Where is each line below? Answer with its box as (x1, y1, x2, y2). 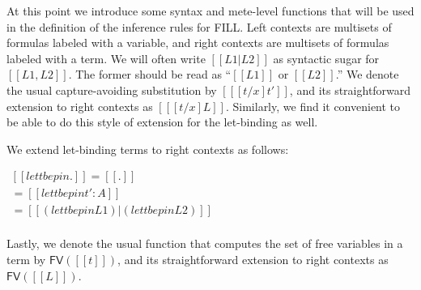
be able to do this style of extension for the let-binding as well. (6, 113, 318, 130)
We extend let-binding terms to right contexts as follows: (6, 140, 289, 157)
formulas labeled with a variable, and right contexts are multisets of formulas (6, 34, 389, 51)
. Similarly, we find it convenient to (225, 97, 401, 114)
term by (6, 251, 46, 268)
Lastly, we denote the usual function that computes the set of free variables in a (6, 235, 403, 252)
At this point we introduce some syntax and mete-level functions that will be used (6, 2, 415, 19)
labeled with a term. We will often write (6, 49, 206, 66)
